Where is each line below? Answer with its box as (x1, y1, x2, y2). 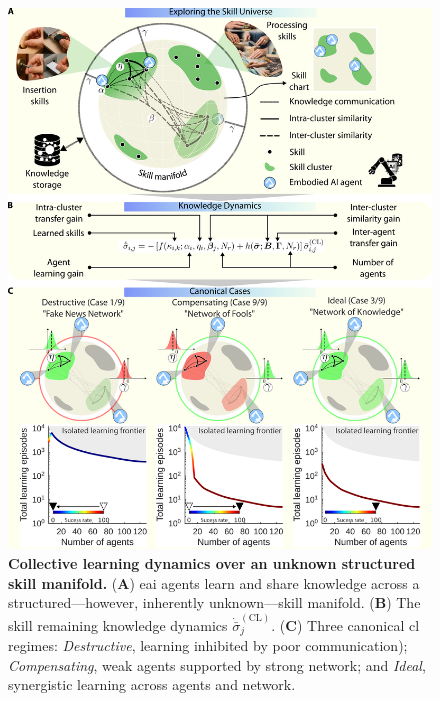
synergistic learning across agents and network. (8, 674, 296, 695)
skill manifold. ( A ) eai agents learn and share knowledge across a (8, 572, 420, 593)
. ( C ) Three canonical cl (271, 614, 420, 635)
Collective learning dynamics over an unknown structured (8, 552, 416, 573)
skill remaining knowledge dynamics (8, 614, 228, 635)
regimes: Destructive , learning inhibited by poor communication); (8, 635, 408, 656)
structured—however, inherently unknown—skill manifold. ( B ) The (8, 592, 421, 613)
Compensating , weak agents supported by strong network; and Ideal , (8, 654, 426, 675)
